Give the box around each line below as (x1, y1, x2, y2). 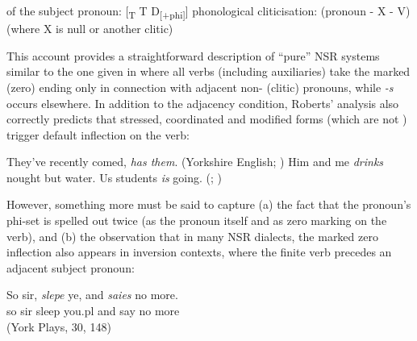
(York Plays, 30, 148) (6, 318, 111, 335)
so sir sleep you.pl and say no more (6, 302, 180, 319)
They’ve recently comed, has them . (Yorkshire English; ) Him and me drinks (6, 153, 384, 170)
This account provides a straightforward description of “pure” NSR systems (6, 47, 380, 64)
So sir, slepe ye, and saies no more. (6, 286, 178, 303)
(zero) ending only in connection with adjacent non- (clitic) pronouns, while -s (6, 78, 394, 95)
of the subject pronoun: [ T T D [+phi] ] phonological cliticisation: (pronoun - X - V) (6, 2, 411, 21)
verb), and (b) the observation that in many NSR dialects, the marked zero (6, 227, 378, 244)
